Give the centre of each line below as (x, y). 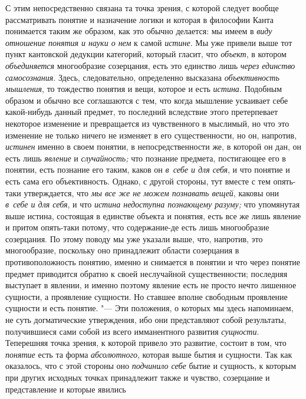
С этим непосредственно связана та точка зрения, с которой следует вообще (142, 8)
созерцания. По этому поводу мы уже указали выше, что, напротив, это (134, 238)
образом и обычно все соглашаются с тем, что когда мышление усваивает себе (147, 100)
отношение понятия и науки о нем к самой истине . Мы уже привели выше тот (149, 42)
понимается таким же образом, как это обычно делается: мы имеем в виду (139, 31)
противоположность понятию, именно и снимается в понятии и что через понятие (153, 262)
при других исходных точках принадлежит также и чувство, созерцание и (138, 377)
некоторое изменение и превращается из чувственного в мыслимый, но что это (147, 123)
